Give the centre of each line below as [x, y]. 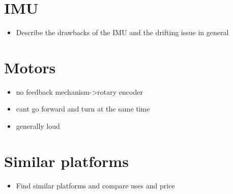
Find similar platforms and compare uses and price [95, 185]
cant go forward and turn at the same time [83, 109]
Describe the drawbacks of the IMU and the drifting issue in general [122, 32]
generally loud [38, 126]
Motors [30, 67]
